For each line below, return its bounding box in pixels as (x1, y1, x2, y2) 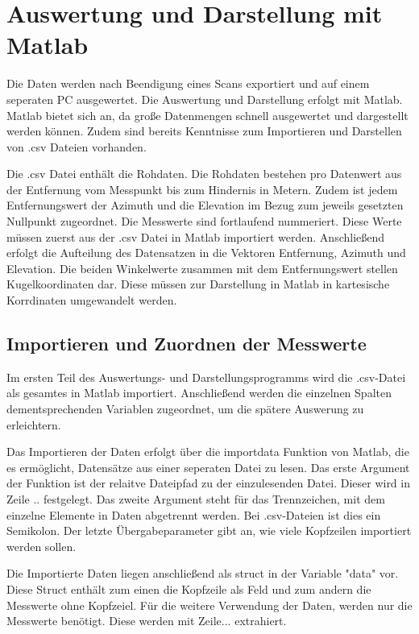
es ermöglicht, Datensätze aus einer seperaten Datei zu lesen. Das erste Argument (6, 458, 410, 475)
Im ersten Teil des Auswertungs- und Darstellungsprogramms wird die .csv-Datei (6, 368, 406, 385)
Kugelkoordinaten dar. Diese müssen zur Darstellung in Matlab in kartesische (6, 276, 390, 292)
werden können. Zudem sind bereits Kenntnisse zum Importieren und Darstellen (6, 122, 402, 139)
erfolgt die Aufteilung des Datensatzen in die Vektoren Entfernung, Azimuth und (6, 244, 406, 261)
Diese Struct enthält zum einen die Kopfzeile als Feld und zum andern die (6, 580, 371, 597)
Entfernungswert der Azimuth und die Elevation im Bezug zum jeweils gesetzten (6, 197, 404, 213)
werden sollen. (6, 537, 77, 554)
